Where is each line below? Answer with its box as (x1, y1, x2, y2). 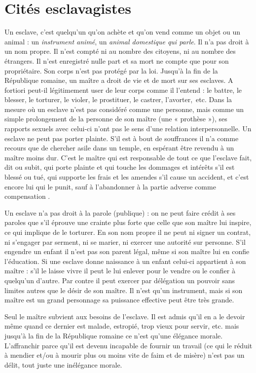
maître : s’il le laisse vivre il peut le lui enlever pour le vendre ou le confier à (4, 265, 235, 276)
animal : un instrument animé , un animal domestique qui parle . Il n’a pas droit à (4, 36, 249, 46)
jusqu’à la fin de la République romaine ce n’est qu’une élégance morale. (4, 330, 223, 340)
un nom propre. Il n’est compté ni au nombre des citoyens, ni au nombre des (4, 46, 236, 56)
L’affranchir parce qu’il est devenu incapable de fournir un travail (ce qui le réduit (4, 340, 253, 350)
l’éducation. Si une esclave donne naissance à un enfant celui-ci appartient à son (4, 256, 246, 266)
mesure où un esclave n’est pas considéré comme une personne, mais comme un (4, 104, 244, 114)
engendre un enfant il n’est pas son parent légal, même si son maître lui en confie (4, 246, 250, 257)
